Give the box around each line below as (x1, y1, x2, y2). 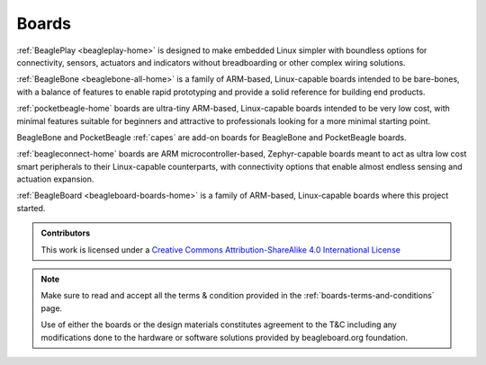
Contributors (40, 227, 91, 238)
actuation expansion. (16, 174, 94, 184)
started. (16, 202, 46, 213)
